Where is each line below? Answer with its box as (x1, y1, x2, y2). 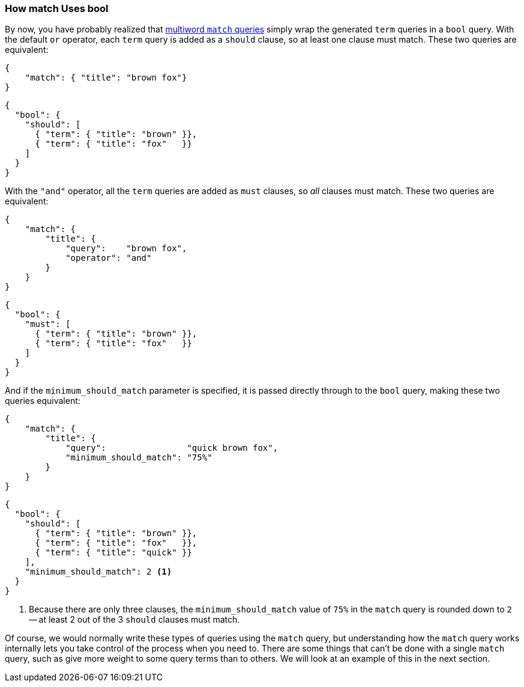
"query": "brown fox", (65, 243, 187, 254)
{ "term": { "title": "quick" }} (35, 548, 192, 558)
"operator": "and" (65, 253, 152, 263)
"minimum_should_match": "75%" (65, 453, 212, 463)
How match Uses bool (5, 2, 109, 14)
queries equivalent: (5, 395, 80, 406)
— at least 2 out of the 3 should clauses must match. (29, 614, 240, 625)
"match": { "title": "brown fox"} (25, 73, 187, 83)
